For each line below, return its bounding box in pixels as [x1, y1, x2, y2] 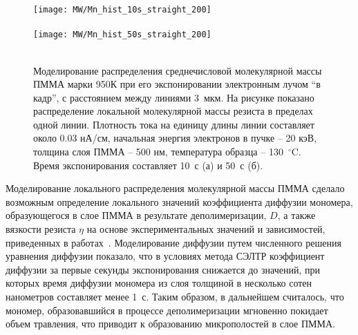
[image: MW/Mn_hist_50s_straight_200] [33, 30, 211, 40]
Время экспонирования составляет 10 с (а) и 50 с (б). [33, 157, 263, 172]
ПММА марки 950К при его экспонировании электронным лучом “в [33, 77, 321, 91]
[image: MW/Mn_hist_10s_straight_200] [33, 5, 211, 15]
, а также [277, 208, 316, 222]
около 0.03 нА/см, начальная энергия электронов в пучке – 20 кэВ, [33, 131, 317, 145]
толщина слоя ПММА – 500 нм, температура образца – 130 [33, 144, 283, 159]
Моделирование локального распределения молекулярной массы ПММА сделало [6, 181, 345, 195]
